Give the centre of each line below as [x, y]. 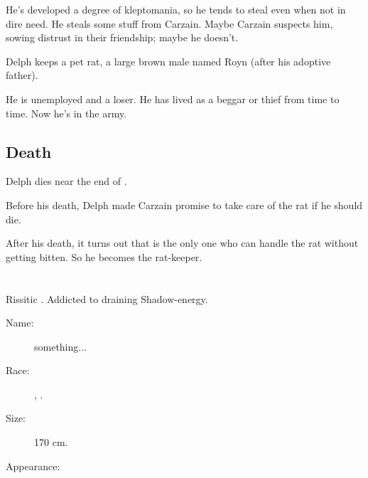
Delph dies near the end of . [66, 181]
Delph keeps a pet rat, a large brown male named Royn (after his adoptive [168, 61]
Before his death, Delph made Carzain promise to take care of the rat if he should [184, 205]
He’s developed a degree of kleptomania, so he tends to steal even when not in [176, 9]
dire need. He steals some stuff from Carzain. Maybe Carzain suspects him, [169, 23]
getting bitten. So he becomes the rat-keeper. [104, 256]
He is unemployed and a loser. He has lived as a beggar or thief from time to [173, 99]
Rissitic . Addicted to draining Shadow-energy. [107, 298]
